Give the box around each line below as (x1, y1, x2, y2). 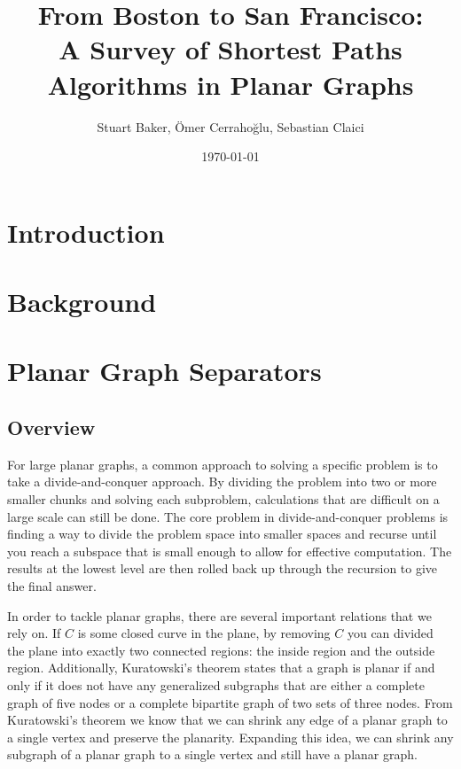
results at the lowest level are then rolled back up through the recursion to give (7, 559, 438, 578)
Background (7, 284, 157, 320)
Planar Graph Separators (7, 353, 322, 389)
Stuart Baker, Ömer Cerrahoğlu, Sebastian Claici (97, 117, 364, 136)
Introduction (7, 214, 165, 250)
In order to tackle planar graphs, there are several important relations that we (7, 606, 432, 625)
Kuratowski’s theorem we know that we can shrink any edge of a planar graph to (7, 711, 448, 729)
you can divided (347, 624, 434, 642)
